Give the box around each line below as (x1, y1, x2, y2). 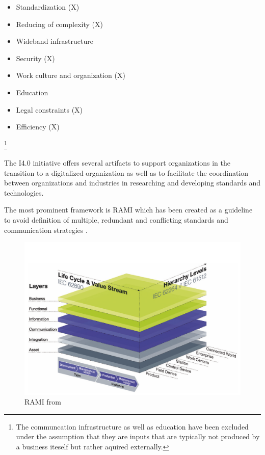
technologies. (4, 187, 44, 198)
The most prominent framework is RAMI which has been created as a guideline (4, 204, 253, 215)
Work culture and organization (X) (16, 70, 125, 81)
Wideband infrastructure (16, 36, 93, 46)
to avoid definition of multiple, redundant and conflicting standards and (4, 214, 228, 225)
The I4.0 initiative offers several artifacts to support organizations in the (4, 157, 230, 168)
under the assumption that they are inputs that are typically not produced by (16, 431, 260, 442)
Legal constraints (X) (16, 104, 83, 115)
